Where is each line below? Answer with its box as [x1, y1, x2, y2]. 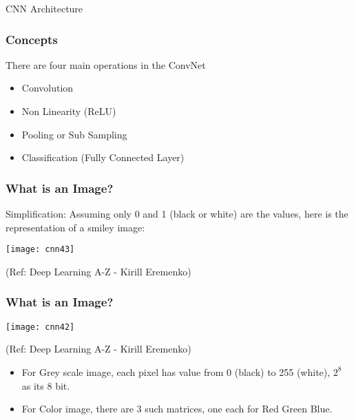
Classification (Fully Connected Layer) [21, 150, 185, 165]
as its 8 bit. [21, 378, 70, 392]
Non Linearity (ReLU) [21, 104, 116, 118]
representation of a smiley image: [6, 220, 145, 234]
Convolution [21, 81, 74, 95]
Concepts [6, 30, 58, 48]
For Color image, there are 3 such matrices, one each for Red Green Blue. [21, 401, 333, 416]
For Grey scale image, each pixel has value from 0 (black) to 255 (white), [21, 364, 331, 379]
